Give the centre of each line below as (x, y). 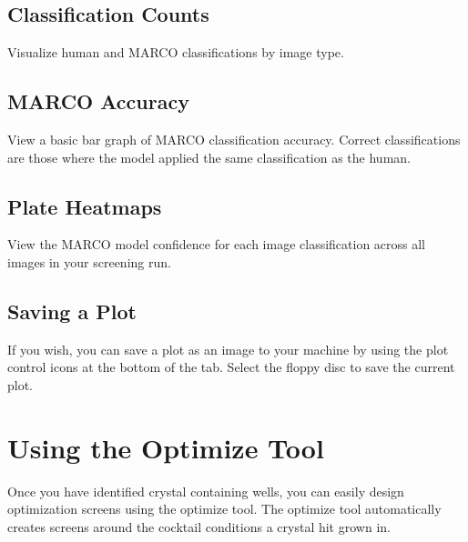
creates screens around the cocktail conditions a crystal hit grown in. (199, 526)
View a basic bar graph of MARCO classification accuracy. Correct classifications (234, 139)
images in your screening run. (89, 261)
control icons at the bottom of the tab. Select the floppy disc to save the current (231, 367)
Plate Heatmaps (85, 206)
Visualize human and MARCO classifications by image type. (176, 52)
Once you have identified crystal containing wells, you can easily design (206, 491)
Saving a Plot (72, 311)
